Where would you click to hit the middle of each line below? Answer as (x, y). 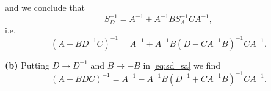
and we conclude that (45, 7)
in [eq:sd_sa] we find (182, 65)
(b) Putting (27, 65)
